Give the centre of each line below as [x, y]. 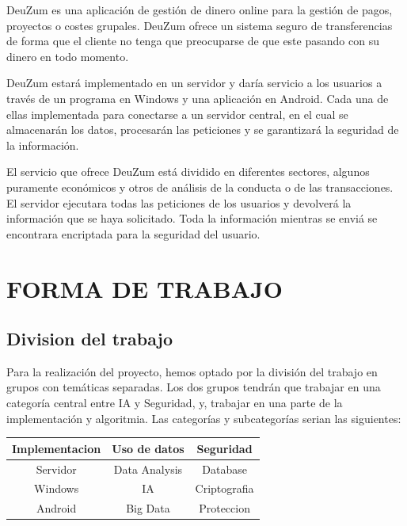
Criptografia [224, 488]
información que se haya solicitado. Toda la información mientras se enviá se [192, 218]
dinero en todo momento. [68, 56]
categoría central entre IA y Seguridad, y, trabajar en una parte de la [175, 403]
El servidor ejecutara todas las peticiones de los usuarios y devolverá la [179, 202]
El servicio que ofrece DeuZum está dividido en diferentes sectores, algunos [188, 172]
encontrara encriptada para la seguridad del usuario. [133, 233]
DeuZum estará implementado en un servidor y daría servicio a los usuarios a [194, 83]
